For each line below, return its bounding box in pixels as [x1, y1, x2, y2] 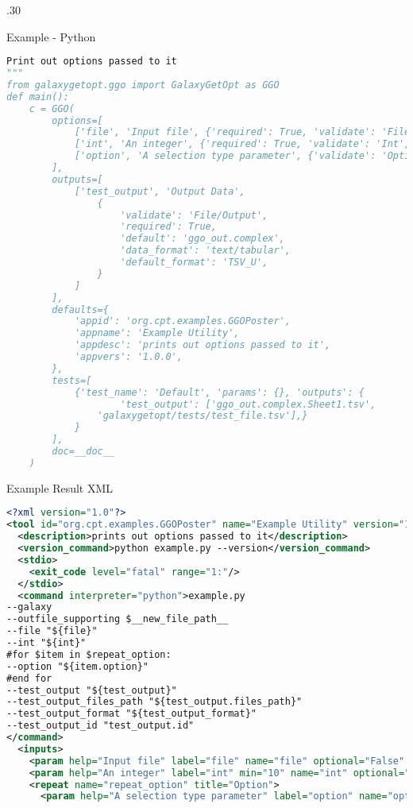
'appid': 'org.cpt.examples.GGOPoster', [74, 315, 291, 327]
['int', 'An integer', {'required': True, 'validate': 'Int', [74, 138, 411, 150]
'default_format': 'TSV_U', [120, 257, 268, 269]
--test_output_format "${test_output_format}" [6, 708, 257, 720]
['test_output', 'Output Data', [74, 185, 245, 197]
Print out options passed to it [6, 56, 177, 68]
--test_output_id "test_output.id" [6, 720, 195, 732]
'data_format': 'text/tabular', [120, 245, 291, 257]
